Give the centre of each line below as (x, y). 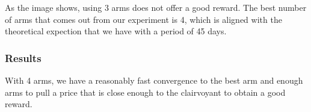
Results (23, 58)
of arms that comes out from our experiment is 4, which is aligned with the (143, 19)
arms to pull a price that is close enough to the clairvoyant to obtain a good (145, 92)
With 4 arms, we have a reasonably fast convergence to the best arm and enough (154, 80)
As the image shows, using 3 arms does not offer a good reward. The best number (156, 7)
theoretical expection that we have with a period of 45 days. (116, 31)
